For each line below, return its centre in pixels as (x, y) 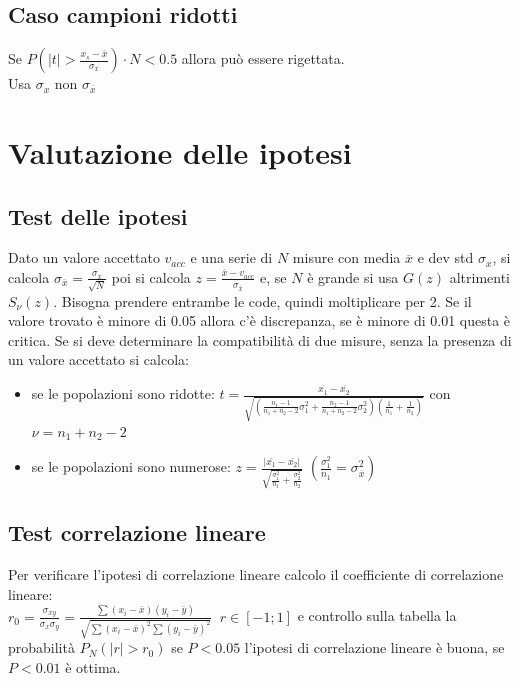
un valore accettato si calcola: (98, 359)
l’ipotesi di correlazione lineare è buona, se (374, 647)
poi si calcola (151, 276)
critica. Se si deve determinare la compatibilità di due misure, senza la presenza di (260, 339)
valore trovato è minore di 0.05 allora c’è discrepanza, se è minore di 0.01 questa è (259, 320)
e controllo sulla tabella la (377, 615)
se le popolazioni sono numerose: (131, 466)
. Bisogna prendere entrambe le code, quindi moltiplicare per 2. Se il (262, 300)
